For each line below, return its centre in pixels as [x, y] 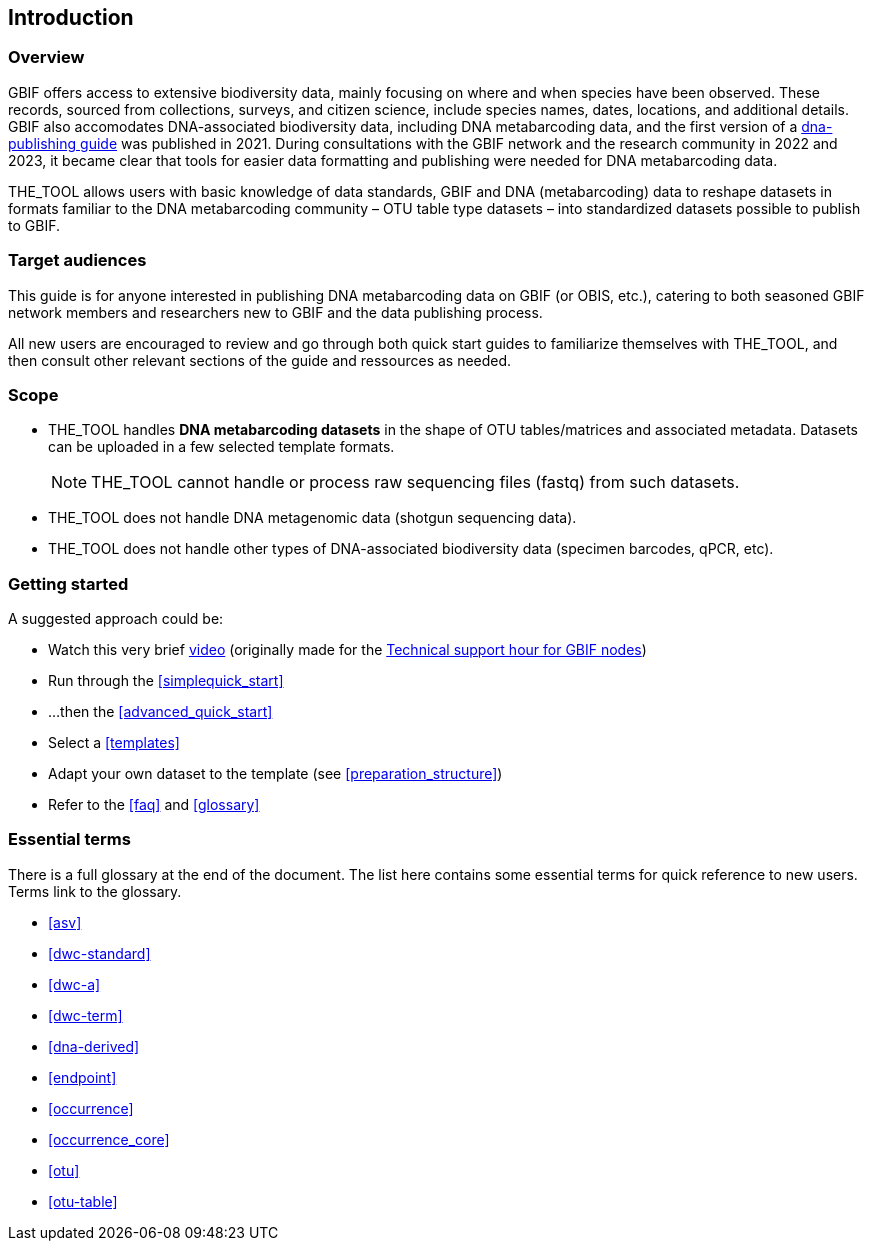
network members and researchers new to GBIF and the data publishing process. [275, 312]
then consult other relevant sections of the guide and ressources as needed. [260, 360]
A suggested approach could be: [116, 619]
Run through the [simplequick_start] [166, 681]
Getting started [68, 583]
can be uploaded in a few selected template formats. [221, 447]
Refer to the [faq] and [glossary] [154, 805]
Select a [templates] [114, 743]
